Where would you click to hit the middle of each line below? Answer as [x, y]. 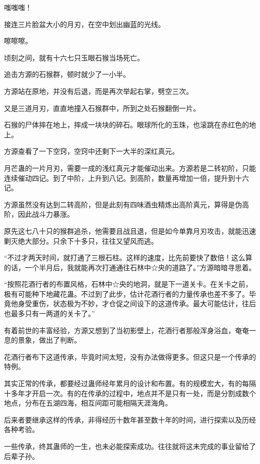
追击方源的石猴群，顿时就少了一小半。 [67, 74]
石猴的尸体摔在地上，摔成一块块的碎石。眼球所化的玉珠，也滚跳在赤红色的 [126, 125]
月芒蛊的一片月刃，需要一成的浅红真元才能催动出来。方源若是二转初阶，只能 [130, 168]
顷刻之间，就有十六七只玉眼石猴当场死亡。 [74, 57]
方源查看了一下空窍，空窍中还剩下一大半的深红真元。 [91, 151]
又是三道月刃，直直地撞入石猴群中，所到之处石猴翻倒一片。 [102, 108]
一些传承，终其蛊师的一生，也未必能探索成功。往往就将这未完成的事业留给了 [130, 446]
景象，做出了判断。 [49, 340]
